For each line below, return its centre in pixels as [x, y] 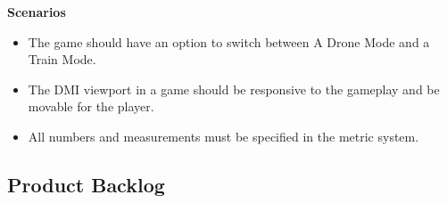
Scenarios [37, 12]
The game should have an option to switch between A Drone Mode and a [229, 41]
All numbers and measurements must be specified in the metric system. [223, 136]
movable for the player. [91, 106]
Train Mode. [62, 59]
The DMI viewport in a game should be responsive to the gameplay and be [234, 89]
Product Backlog [86, 184]
